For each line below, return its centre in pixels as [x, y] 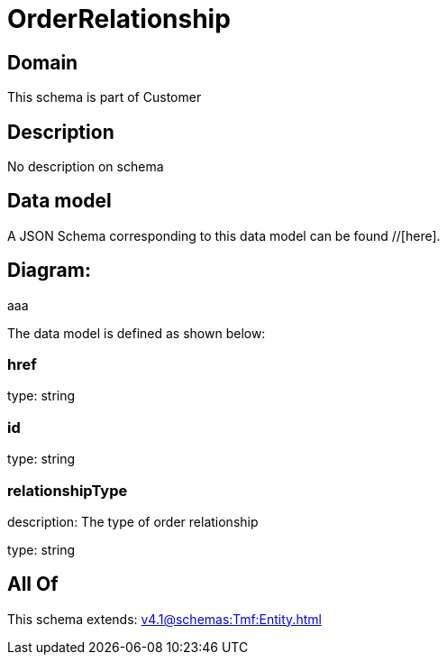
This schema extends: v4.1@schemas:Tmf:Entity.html [164, 619]
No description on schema [86, 167]
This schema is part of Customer [105, 97]
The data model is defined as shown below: [137, 333]
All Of [33, 584]
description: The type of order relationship [133, 521]
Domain [43, 62]
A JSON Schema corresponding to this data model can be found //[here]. [224, 235]
